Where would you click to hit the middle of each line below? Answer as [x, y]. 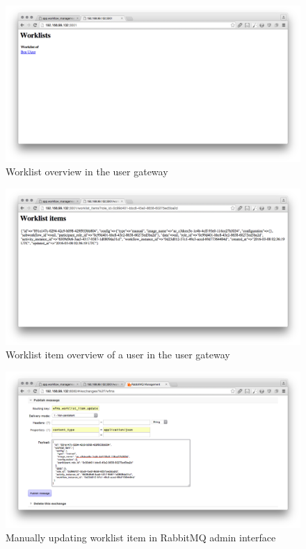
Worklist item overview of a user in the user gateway [118, 355]
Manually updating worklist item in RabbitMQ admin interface [141, 538]
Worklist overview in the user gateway [87, 172]
